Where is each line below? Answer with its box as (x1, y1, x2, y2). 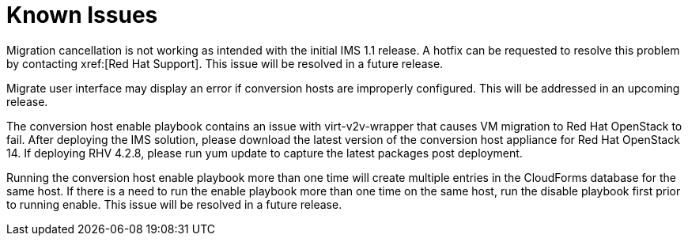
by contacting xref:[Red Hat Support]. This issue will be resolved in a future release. (6, 56, 444, 70)
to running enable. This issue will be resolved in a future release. (6, 197, 342, 211)
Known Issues (6, 2, 158, 28)
